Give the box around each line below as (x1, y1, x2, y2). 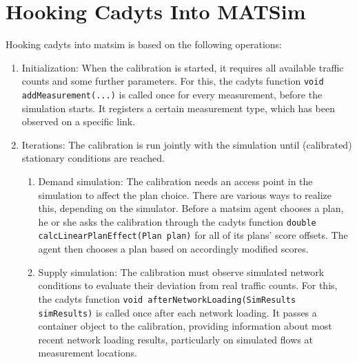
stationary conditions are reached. (21, 151, 165, 165)
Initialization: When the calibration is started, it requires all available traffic (21, 60, 344, 74)
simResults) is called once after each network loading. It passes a (38, 305, 317, 319)
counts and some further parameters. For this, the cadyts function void (21, 74, 324, 88)
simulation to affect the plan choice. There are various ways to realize (38, 187, 331, 202)
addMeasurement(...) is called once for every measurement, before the (21, 87, 323, 101)
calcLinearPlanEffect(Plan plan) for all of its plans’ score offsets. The (38, 228, 348, 242)
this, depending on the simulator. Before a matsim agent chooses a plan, (38, 201, 344, 215)
